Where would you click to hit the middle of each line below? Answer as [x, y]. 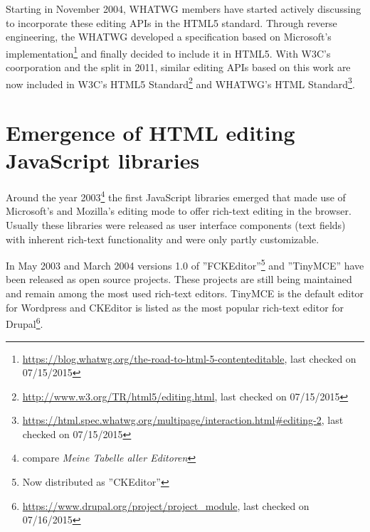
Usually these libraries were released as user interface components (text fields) [176, 225]
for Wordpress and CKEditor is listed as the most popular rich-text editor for [175, 307]
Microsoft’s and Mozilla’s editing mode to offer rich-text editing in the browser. [179, 211]
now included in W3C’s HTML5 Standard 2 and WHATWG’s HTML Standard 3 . [180, 83]
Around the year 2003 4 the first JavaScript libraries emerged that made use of [176, 196]
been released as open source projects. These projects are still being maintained [179, 279]
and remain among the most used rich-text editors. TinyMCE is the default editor [185, 293]
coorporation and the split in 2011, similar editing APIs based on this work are [178, 67]
